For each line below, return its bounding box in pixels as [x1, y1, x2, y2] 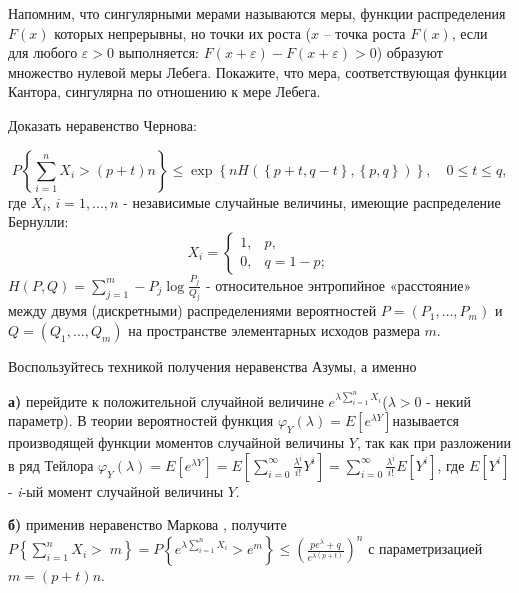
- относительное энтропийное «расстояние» [205, 274, 472, 295]
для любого [8, 42, 78, 63]
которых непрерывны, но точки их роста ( [54, 22, 312, 43]
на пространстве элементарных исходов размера [128, 320, 420, 341]
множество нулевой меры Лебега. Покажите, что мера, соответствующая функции [8, 61, 507, 82]
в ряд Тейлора [8, 454, 94, 475]
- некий [426, 390, 471, 411]
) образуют [376, 42, 443, 63]
